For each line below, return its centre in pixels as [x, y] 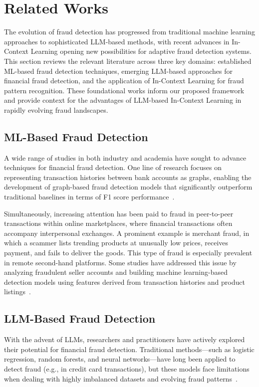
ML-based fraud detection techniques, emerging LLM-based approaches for [118, 71]
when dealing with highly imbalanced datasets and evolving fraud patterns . [121, 378]
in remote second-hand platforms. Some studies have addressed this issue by [120, 262]
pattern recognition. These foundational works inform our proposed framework [124, 90]
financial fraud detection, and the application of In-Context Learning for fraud [124, 81]
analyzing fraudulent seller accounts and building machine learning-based [116, 272]
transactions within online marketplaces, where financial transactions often [118, 223]
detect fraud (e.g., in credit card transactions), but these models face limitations [127, 368]
